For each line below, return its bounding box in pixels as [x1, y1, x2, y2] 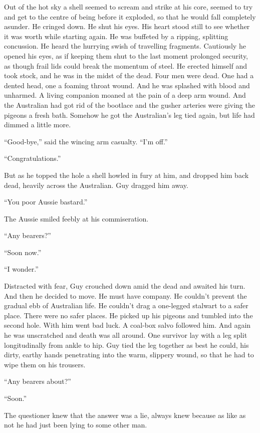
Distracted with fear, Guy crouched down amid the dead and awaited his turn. [4, 281, 245, 291]
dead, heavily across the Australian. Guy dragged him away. [4, 179, 188, 190]
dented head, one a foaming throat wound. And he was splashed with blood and [4, 80, 250, 90]
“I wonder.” [4, 264, 39, 274]
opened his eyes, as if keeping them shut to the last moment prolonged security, [4, 50, 248, 61]
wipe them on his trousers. [4, 359, 86, 369]
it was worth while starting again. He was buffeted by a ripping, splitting [4, 31, 228, 41]
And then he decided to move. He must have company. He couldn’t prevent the [4, 290, 247, 301]
